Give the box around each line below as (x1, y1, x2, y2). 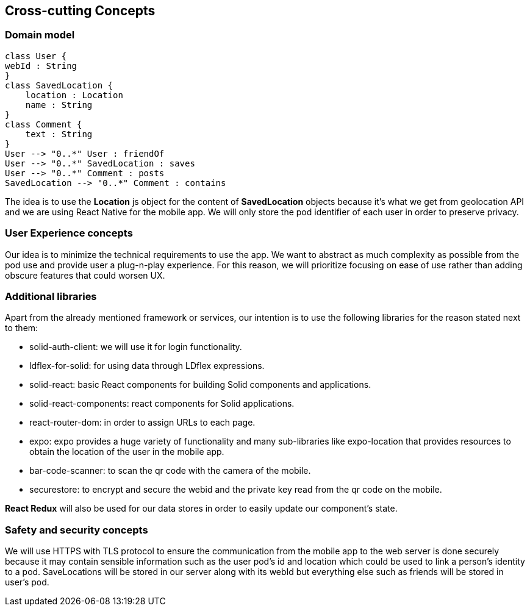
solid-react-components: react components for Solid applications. (29, 398, 295, 409)
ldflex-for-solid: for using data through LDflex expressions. (29, 360, 265, 371)
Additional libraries (5, 290, 97, 302)
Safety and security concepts (5, 523, 148, 536)
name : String (25, 99, 93, 110)
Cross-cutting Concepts (5, 3, 156, 18)
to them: (5, 323, 38, 334)
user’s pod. (5, 577, 49, 588)
